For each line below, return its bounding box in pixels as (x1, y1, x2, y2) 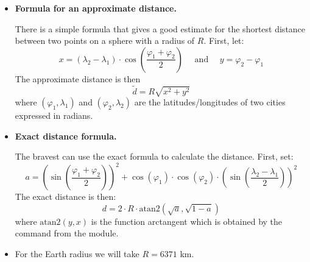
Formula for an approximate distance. (15, 2, 177, 14)
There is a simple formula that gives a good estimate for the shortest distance (15, 22, 306, 35)
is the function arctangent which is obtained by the (91, 214, 283, 227)
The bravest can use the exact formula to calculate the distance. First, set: (15, 150, 294, 163)
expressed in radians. (15, 108, 93, 121)
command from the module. (15, 227, 119, 239)
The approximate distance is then (15, 72, 141, 85)
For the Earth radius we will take (15, 247, 139, 260)
